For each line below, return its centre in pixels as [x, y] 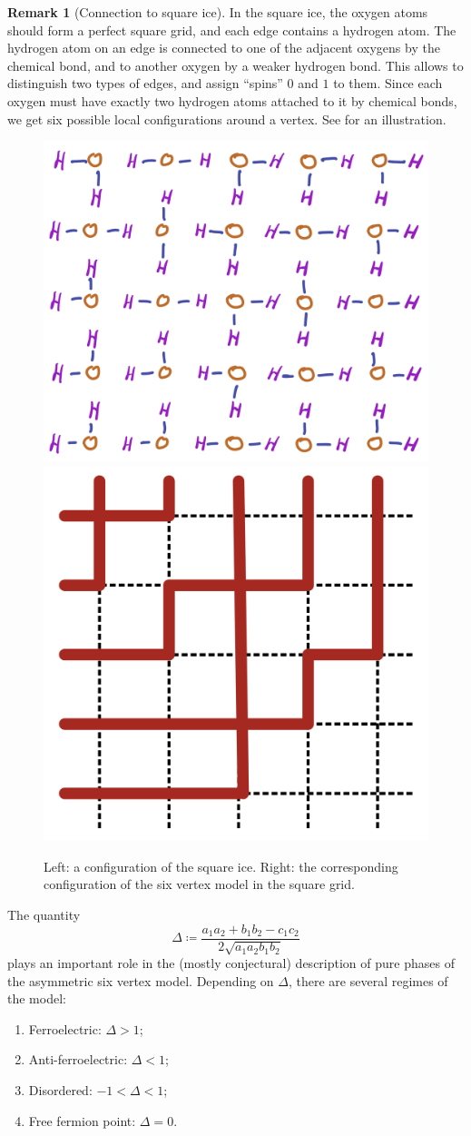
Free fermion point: [82, 1120]
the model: [37, 998]
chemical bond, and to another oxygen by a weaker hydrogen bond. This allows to [235, 65]
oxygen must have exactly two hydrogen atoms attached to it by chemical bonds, [232, 100]
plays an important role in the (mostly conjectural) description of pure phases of [231, 963]
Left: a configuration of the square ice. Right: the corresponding [221, 866]
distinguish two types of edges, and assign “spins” [145, 83]
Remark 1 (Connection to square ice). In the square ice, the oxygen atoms [218, 12]
